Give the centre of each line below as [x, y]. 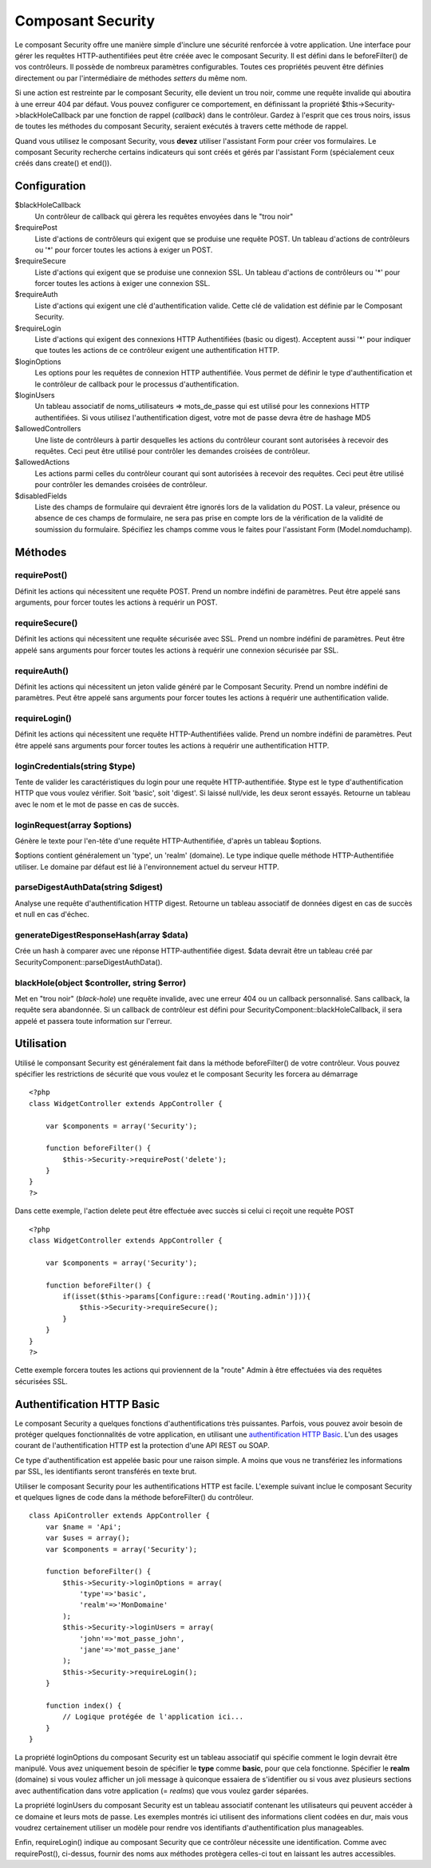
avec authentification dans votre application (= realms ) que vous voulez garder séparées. [162, 1791]
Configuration [50, 186]
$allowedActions [42, 462]
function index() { [83, 1705]
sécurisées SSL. [41, 1381]
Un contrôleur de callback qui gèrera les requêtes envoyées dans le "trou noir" [164, 216]
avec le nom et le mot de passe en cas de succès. [97, 804]
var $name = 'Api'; [83, 1527]
